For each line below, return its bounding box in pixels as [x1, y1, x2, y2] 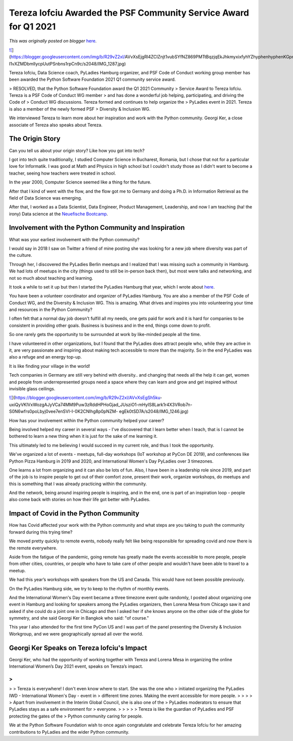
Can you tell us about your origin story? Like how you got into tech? [9, 147, 145, 154]
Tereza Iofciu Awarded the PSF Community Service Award [9, 7, 249, 18]
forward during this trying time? [9, 529, 73, 535]
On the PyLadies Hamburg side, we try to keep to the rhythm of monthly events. [9, 585, 170, 591]
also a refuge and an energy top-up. [9, 354, 82, 360]
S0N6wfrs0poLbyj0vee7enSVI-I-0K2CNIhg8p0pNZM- [9, 408, 118, 414]
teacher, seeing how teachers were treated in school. [9, 170, 116, 176]
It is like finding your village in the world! [9, 363, 90, 369]
